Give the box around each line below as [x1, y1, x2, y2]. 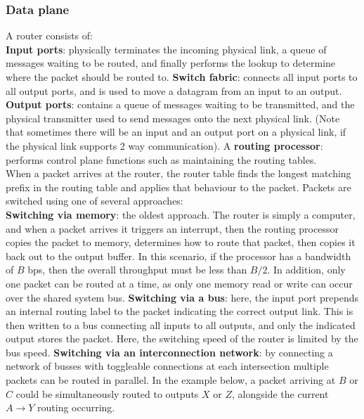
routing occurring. [37, 400, 115, 415]
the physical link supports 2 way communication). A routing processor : [6, 138, 323, 153]
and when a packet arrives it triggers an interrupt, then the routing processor [6, 221, 339, 236]
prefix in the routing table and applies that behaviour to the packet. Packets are [6, 179, 351, 194]
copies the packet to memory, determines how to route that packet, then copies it [6, 235, 356, 250]
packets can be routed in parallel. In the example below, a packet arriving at [6, 373, 336, 387]
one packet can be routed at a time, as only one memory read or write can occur [6, 276, 353, 290]
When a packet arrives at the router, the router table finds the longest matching [6, 166, 351, 181]
